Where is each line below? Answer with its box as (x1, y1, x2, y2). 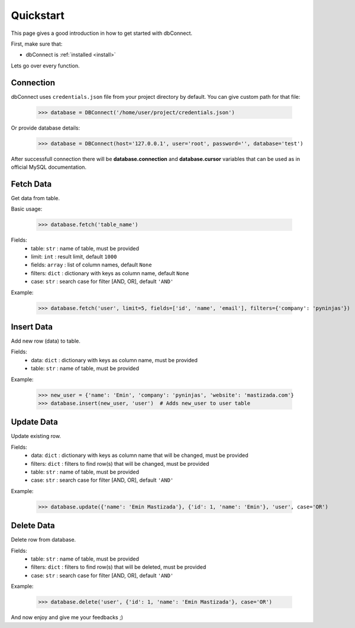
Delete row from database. (11, 536, 76, 543)
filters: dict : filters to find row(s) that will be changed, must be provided (31, 460, 209, 467)
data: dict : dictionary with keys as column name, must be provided (31, 356, 198, 363)
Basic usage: (11, 205, 43, 212)
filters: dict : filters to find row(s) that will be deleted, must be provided (31, 563, 206, 571)
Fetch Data (11, 179, 52, 189)
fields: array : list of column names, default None (31, 261, 152, 269)
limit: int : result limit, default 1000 (31, 253, 117, 260)
